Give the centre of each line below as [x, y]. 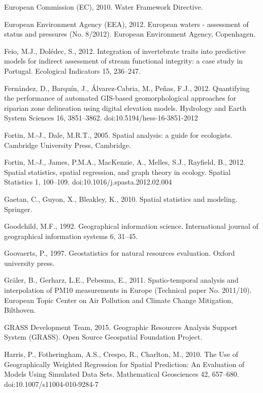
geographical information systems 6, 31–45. [71, 236]
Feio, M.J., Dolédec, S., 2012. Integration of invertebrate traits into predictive [125, 51]
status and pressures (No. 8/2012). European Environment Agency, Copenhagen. [130, 34]
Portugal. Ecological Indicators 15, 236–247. [72, 70]
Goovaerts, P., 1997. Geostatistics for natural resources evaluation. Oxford [120, 253]
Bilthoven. [20, 310]
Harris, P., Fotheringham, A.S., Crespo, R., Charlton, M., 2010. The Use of [121, 354]
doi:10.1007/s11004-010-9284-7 [51, 384]
